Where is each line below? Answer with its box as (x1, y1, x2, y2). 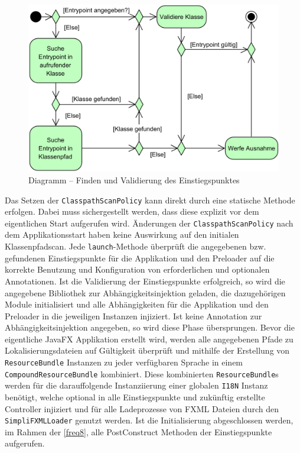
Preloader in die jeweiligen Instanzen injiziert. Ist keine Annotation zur (5, 309, 262, 322)
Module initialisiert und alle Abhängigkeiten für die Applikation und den (5, 298, 269, 310)
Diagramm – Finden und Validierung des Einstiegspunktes (28, 173, 240, 186)
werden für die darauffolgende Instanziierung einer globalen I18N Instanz (5, 379, 268, 391)
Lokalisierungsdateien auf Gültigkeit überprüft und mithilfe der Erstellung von (5, 344, 290, 357)
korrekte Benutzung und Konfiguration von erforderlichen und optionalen (5, 263, 270, 276)
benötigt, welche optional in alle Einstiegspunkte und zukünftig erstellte (5, 391, 265, 403)
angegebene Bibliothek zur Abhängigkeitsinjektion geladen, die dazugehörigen (5, 286, 286, 299)
